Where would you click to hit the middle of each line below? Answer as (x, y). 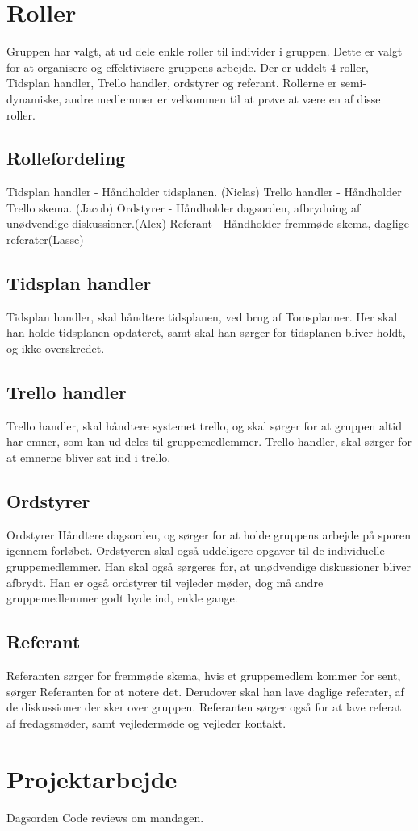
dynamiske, (34, 98)
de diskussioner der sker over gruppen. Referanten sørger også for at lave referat (204, 707)
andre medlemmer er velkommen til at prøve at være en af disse (223, 98)
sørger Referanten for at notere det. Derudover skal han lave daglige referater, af (205, 691)
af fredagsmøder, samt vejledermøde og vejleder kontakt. (146, 722)
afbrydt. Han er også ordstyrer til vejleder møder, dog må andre (165, 582)
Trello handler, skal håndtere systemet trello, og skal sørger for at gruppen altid (204, 425)
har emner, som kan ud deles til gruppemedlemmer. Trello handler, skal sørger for (209, 441)
